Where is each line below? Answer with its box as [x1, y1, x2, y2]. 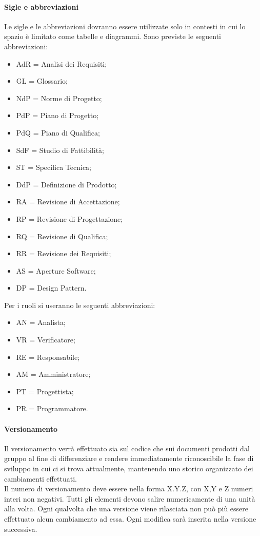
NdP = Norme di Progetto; [16, 92, 102, 103]
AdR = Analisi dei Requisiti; [16, 58, 107, 69]
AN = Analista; [16, 317, 66, 328]
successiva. [4, 523, 37, 534]
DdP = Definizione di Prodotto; [16, 179, 117, 189]
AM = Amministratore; [16, 369, 91, 379]
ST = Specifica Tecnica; [16, 162, 92, 173]
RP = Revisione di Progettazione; [16, 213, 123, 224]
